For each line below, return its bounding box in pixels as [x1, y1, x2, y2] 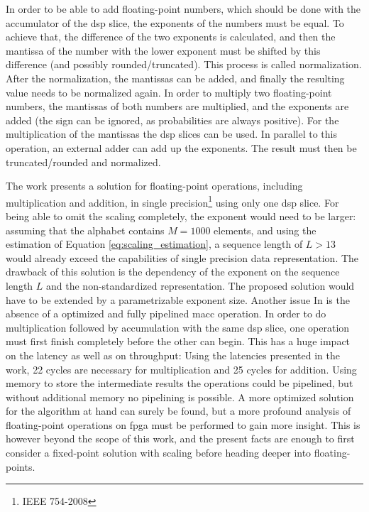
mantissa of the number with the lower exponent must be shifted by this [6, 43, 321, 58]
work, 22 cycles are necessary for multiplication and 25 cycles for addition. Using [6, 361, 357, 376]
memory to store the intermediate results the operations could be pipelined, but [6, 376, 353, 391]
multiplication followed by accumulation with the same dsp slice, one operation [6, 320, 350, 334]
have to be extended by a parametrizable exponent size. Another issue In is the [6, 292, 350, 307]
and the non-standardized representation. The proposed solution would [46, 278, 355, 293]
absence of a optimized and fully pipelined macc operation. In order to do [6, 306, 326, 321]
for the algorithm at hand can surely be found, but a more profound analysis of [6, 403, 351, 418]
